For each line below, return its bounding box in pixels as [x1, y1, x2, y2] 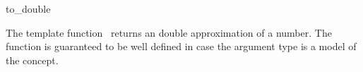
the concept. [6, 52, 59, 67]
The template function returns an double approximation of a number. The [6, 25, 332, 40]
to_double [6, 1, 51, 16]
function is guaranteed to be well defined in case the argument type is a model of [6, 39, 357, 54]
